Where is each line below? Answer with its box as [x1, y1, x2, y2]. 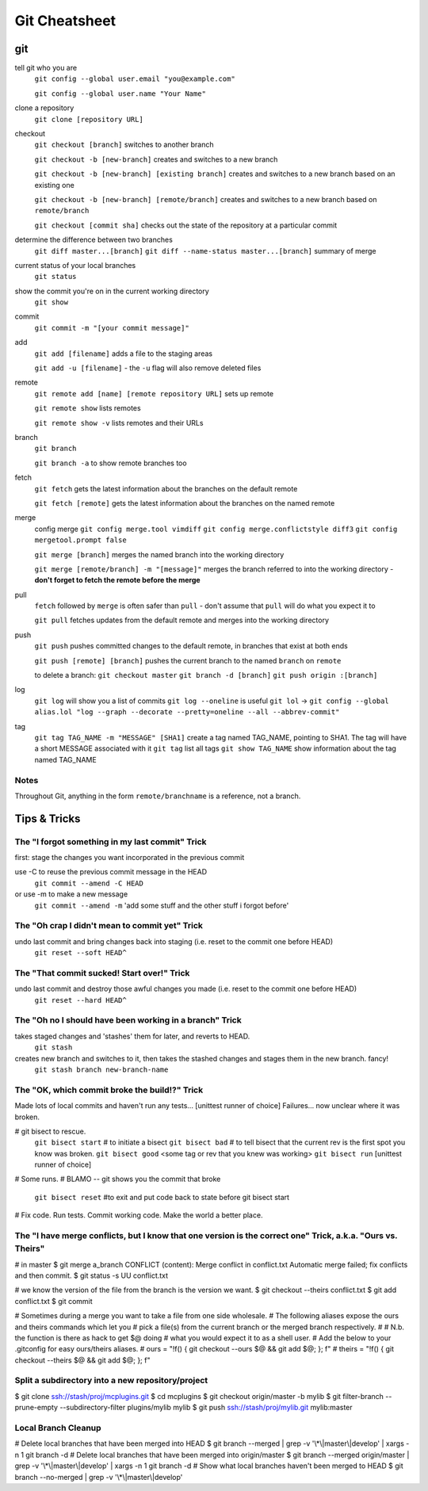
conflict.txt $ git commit [14, 1296, 93, 1306]
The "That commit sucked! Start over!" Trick [14, 967, 190, 978]
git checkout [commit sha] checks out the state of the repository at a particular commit [34, 220, 338, 230]
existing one [34, 180, 75, 189]
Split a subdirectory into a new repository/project [14, 1375, 208, 1386]
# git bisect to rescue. [14, 1126, 86, 1136]
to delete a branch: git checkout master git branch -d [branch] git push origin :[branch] [34, 671, 378, 680]
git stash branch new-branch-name [34, 1065, 169, 1074]
